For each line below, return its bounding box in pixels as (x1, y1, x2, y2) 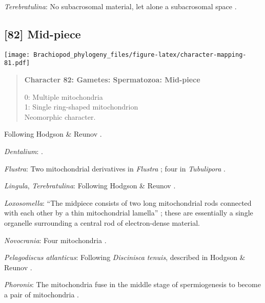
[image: (4, 51, 30, 58)
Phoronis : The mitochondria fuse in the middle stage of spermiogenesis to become (4, 279, 261, 290)
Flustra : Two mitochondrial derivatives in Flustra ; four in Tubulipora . (4, 163, 226, 174)
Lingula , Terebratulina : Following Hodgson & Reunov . (4, 180, 176, 191)
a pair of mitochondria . (4, 289, 79, 300)
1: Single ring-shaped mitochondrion (24, 101, 138, 112)
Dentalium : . (4, 146, 44, 157)
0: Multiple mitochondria (24, 91, 103, 102)
